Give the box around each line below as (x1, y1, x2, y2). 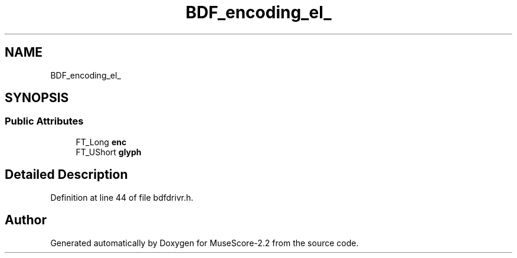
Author (5, 213, 47, 228)
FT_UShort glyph (76, 146, 142, 157)
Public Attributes (5, 115, 84, 128)
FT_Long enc (76, 136, 127, 147)
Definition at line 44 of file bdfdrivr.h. (50, 192, 194, 203)
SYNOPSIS (5, 90, 69, 106)
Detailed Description (5, 167, 128, 182)
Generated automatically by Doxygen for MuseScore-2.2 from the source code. (50, 237, 359, 248)
